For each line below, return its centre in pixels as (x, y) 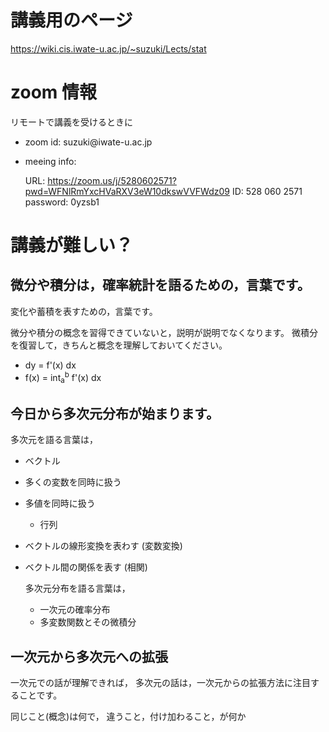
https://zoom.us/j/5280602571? (112, 180)
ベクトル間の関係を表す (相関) (86, 567)
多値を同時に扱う (60, 503)
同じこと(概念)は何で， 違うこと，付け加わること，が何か (128, 716)
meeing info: (50, 161)
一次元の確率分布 (75, 610)
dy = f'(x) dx (50, 365)
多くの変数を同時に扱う (73, 482)
